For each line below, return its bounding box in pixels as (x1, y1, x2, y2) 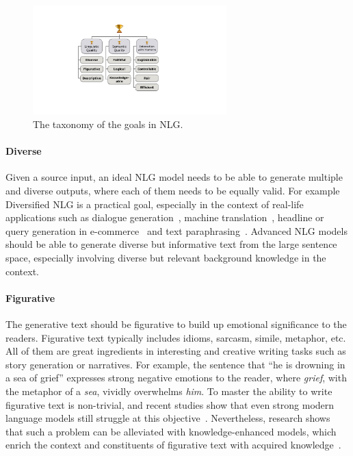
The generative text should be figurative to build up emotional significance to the (5, 316, 347, 331)
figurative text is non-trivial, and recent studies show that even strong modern (5, 397, 335, 411)
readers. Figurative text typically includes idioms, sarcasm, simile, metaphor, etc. (5, 330, 346, 344)
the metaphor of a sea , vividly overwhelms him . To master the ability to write (5, 383, 332, 398)
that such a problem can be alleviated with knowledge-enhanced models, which (5, 424, 337, 438)
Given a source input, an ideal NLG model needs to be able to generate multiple (5, 170, 343, 184)
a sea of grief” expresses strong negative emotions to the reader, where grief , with (5, 370, 347, 385)
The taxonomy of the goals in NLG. (33, 117, 183, 131)
